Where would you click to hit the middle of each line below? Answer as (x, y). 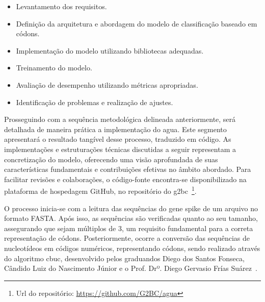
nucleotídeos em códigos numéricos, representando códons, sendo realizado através (132, 248)
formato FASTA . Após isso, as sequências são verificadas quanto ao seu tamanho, (131, 218)
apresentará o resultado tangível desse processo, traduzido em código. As (118, 139)
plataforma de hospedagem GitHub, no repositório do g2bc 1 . (100, 190)
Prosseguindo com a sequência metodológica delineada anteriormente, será (120, 119)
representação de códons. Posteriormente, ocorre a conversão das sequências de (127, 238)
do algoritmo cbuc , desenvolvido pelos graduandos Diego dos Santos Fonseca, (124, 258)
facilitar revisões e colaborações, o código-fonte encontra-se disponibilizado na (125, 179)
